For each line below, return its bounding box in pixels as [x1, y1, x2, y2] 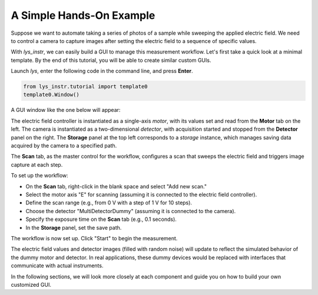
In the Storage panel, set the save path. [25, 224, 122, 231]
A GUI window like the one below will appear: [11, 107, 121, 114]
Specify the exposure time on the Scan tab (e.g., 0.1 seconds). [25, 216, 177, 223]
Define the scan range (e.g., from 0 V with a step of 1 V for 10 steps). [25, 199, 193, 206]
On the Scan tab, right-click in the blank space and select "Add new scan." [25, 183, 207, 190]
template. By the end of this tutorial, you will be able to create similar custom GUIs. [11, 57, 211, 64]
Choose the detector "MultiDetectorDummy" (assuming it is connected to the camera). [25, 207, 236, 214]
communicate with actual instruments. [11, 262, 104, 269]
